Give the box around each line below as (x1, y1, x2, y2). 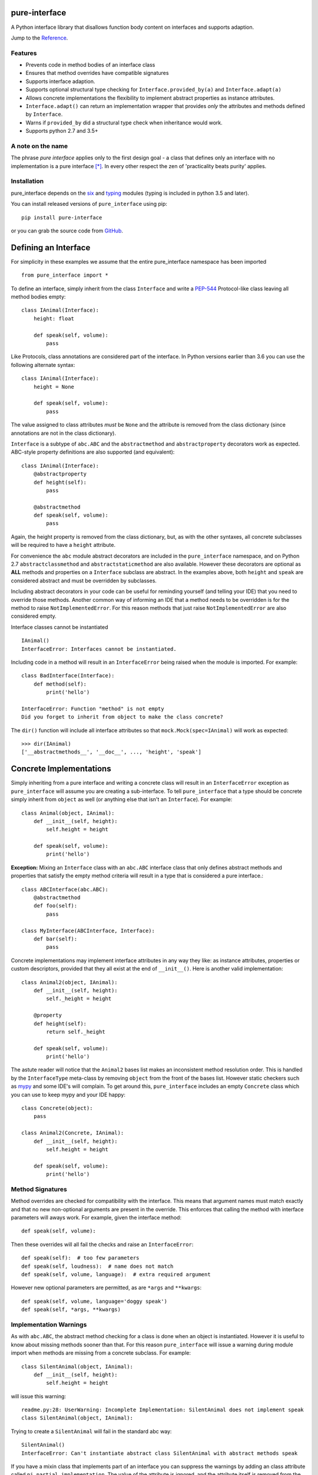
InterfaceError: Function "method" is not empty (21, 705, 164, 712)
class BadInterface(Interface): (21, 673, 115, 679)
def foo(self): (33, 903, 78, 909)
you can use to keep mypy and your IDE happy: (11, 1091, 126, 1098)
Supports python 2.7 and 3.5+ (25, 127, 98, 135)
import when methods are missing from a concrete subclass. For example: (11, 1349, 191, 1356)
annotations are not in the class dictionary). (11, 430, 116, 437)
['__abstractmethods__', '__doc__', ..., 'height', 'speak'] (21, 749, 201, 755)
